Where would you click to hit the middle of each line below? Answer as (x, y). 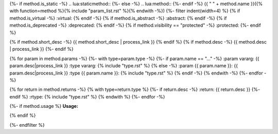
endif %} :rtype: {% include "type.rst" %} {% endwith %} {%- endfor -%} (87, 97)
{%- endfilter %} (27, 125)
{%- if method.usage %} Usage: (44, 106)
